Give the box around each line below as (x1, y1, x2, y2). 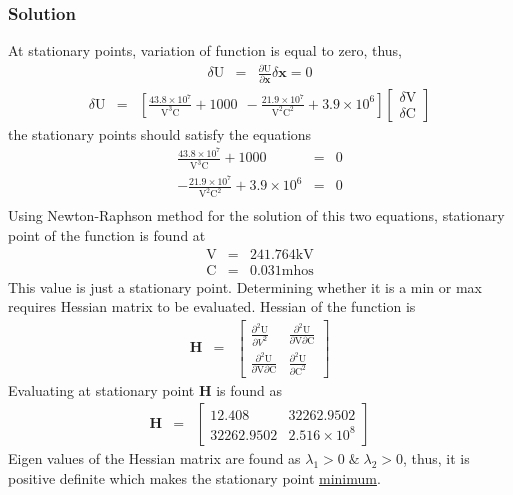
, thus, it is (403, 448, 470, 469)
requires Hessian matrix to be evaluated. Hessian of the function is (8, 296, 416, 317)
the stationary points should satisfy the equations (8, 123, 312, 144)
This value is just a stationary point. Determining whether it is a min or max (8, 276, 483, 297)
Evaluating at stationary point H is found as (8, 379, 283, 400)
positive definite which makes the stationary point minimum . (8, 467, 381, 488)
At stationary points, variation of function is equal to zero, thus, (8, 40, 403, 61)
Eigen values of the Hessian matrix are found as (8, 448, 301, 469)
